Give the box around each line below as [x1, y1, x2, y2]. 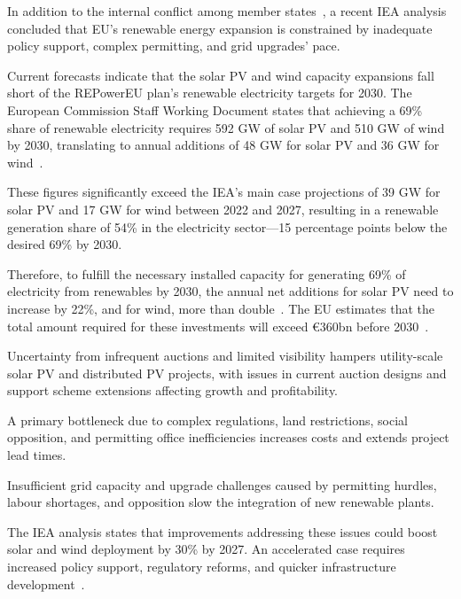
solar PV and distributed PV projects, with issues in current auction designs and [7, 363, 447, 382]
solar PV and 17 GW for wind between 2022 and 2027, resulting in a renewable [7, 199, 439, 218]
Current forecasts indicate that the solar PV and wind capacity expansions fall [7, 66, 434, 84]
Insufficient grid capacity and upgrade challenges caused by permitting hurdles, [7, 475, 437, 494]
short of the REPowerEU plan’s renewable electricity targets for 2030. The [7, 83, 412, 102]
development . [7, 574, 85, 593]
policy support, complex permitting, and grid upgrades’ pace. [7, 36, 340, 55]
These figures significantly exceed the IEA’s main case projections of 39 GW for [7, 183, 441, 201]
